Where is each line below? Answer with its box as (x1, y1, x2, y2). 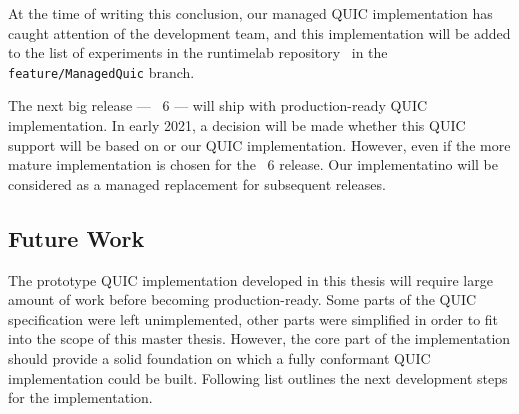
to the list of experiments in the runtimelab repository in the (8, 42, 388, 63)
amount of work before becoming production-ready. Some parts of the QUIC (8, 289, 477, 310)
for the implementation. (8, 387, 153, 408)
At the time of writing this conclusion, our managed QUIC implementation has (8, 3, 493, 23)
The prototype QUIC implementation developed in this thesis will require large (8, 269, 493, 290)
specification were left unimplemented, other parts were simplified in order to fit (8, 308, 499, 329)
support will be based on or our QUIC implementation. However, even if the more (8, 134, 511, 155)
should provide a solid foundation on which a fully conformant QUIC (8, 347, 431, 368)
